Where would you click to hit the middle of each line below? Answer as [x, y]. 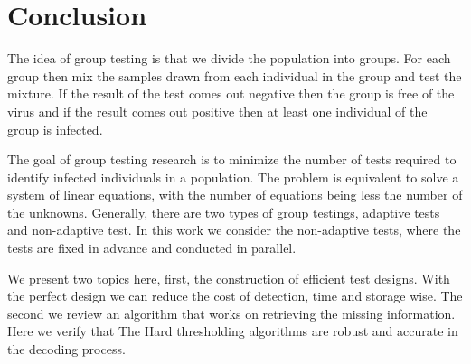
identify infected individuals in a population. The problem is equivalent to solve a [233, 177]
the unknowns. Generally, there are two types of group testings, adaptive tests [224, 212]
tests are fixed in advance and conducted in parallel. [152, 248]
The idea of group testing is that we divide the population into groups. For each [229, 58]
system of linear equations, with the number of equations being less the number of [235, 195]
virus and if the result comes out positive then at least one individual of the [217, 111]
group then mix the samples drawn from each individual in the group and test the [235, 75]
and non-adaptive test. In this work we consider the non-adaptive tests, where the [234, 230]
